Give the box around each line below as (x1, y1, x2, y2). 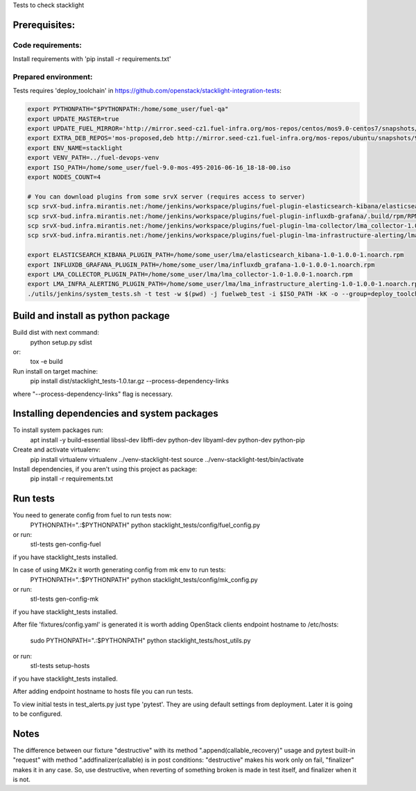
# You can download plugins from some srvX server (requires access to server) (27, 192, 306, 201)
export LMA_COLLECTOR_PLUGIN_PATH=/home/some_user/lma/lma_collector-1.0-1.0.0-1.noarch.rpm (27, 270, 353, 278)
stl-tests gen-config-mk (30, 594, 99, 603)
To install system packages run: (12, 426, 104, 434)
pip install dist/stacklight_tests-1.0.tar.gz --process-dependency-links (30, 377, 229, 385)
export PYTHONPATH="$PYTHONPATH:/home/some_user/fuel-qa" (27, 105, 229, 113)
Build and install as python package (12, 310, 170, 322)
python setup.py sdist (30, 338, 93, 347)
